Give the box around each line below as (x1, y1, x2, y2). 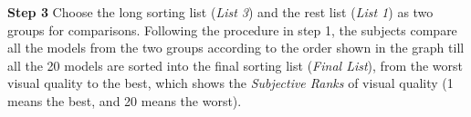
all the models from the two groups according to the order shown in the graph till (7, 38, 465, 57)
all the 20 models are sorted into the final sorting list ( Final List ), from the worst (7, 55, 463, 74)
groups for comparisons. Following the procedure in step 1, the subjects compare (7, 20, 457, 39)
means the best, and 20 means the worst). (7, 91, 242, 110)
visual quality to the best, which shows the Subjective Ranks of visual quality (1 (7, 73, 454, 93)
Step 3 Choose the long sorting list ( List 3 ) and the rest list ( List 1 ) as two (7, 3, 434, 21)
